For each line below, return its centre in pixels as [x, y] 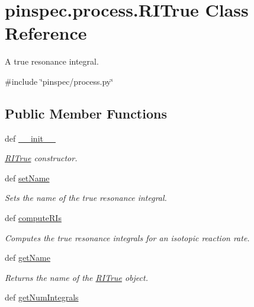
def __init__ [30, 138]
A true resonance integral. [52, 61]
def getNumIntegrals [42, 297]
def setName [27, 178]
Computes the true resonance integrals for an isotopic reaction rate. [127, 237]
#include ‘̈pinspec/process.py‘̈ [59, 81]
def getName [28, 258]
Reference [46, 33]
